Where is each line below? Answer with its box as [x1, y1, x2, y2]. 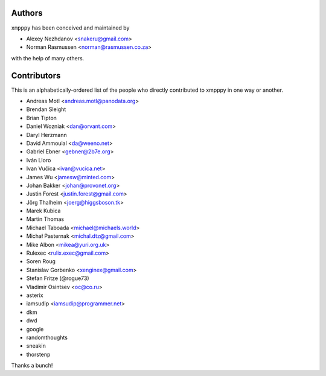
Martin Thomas [26, 215, 65, 223]
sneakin [26, 342, 46, 349]
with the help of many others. [11, 54, 85, 62]
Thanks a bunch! [11, 362, 53, 369]
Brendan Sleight [26, 106, 66, 113]
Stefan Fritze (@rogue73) [26, 275, 90, 282]
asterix [26, 292, 43, 299]
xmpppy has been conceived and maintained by [11, 24, 130, 31]
